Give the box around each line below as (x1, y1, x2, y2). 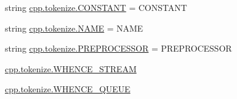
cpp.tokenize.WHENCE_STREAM (5, 62, 137, 75)
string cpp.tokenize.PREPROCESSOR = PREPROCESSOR (5, 42, 232, 55)
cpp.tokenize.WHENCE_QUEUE (5, 83, 131, 95)
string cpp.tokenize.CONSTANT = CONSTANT (5, 1, 188, 13)
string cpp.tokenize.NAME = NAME (5, 21, 144, 34)
